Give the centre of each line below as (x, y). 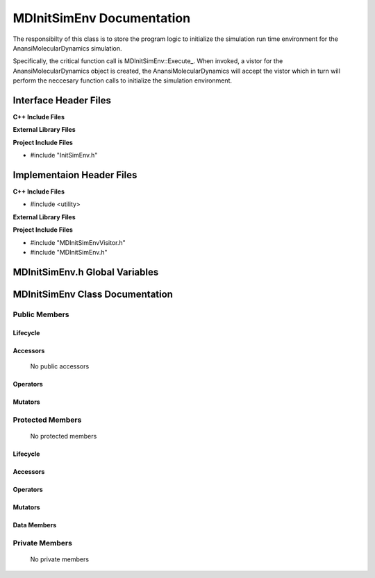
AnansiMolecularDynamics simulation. (67, 48)
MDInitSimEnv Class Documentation (93, 294)
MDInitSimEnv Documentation (102, 18)
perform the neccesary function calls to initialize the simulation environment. (123, 80)
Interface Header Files (62, 100)
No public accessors (60, 366)
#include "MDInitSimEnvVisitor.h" (78, 242)
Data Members (35, 525)
